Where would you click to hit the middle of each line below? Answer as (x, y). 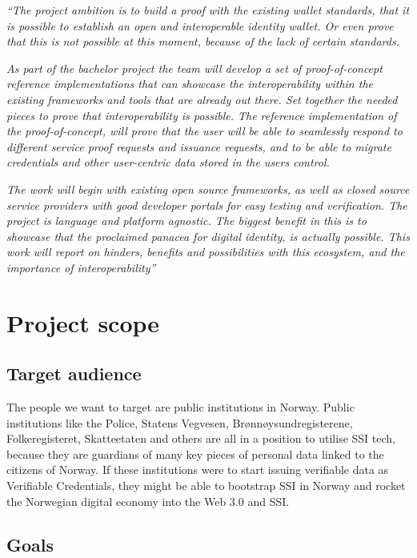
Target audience (74, 373)
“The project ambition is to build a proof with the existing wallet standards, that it (208, 10)
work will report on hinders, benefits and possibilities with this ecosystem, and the (206, 252)
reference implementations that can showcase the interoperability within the (190, 84)
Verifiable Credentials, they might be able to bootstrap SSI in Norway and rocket (206, 486)
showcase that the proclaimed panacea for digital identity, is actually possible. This (208, 236)
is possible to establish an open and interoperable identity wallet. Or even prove (200, 25)
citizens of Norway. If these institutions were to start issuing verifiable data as (198, 470)
